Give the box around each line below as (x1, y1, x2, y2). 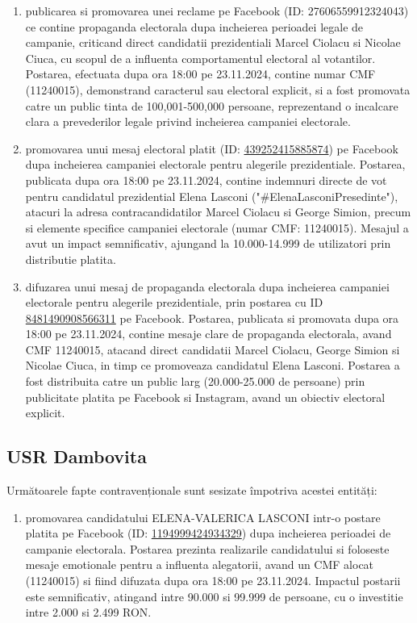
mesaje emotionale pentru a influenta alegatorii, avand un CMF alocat (25, 556, 374, 573)
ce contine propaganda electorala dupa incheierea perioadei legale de (25, 18, 364, 35)
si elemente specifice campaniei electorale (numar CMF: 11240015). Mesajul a (25, 219, 409, 236)
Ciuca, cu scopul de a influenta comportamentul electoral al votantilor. (25, 49, 376, 66)
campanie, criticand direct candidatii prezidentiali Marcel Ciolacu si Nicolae (25, 34, 401, 51)
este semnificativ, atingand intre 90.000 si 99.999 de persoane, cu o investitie (25, 587, 403, 604)
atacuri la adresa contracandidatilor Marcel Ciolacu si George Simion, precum (25, 203, 411, 220)
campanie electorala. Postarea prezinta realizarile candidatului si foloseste (25, 540, 390, 557)
